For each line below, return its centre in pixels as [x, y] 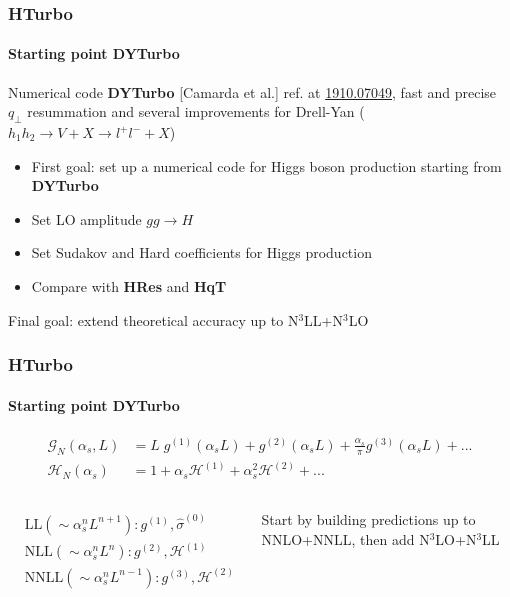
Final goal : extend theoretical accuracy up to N [153, 319]
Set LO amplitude [86, 218]
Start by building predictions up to [368, 519]
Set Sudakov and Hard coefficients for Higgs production [201, 252]
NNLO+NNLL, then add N [345, 538]
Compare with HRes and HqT [129, 286]
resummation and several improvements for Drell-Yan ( [196, 111]
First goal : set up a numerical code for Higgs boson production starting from [266, 165]
